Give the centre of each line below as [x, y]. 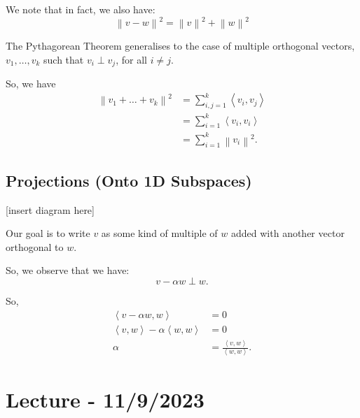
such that [64, 59]
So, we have [31, 84]
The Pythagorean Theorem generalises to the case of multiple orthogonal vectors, [180, 46]
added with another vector [288, 233]
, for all [131, 59]
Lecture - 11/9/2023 [105, 399]
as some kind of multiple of [159, 233]
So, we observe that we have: [68, 270]
